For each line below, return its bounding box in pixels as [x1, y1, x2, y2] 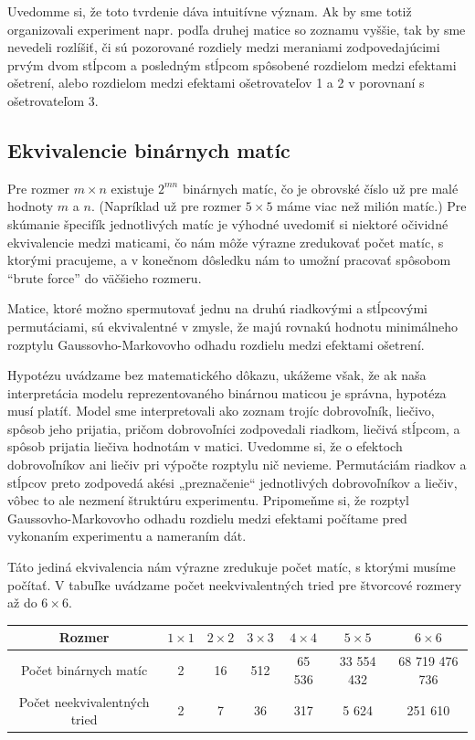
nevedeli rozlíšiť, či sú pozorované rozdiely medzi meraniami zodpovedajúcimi [7, 37, 440, 57]
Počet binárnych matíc [20, 660, 148, 679]
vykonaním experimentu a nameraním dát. [7, 526, 247, 545]
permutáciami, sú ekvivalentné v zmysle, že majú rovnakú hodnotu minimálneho [7, 316, 458, 335]
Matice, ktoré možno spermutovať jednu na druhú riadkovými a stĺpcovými [7, 299, 427, 318]
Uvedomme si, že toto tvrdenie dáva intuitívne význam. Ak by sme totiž [7, 2, 412, 20]
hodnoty [7, 196, 54, 216]
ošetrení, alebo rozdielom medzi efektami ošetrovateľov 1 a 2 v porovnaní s [7, 73, 425, 92]
